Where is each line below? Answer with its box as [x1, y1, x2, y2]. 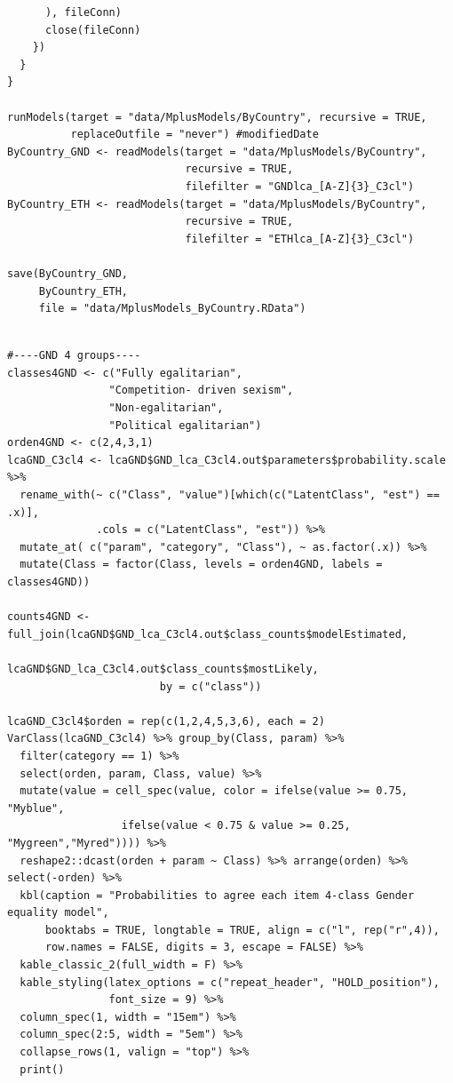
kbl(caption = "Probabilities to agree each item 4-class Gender [20, 888, 415, 902]
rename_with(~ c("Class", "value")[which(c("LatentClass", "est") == [20, 489, 440, 502]
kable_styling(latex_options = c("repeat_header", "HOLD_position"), [20, 975, 440, 989]
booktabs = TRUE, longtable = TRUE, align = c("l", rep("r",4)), [44, 923, 440, 936]
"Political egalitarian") [108, 418, 262, 432]
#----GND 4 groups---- [7, 349, 141, 362]
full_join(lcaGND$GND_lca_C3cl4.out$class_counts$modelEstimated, [7, 627, 409, 641]
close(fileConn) [44, 23, 141, 36]
